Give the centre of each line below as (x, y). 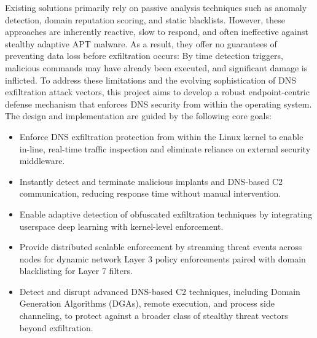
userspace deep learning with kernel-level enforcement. (121, 226)
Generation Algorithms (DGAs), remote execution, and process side (147, 303)
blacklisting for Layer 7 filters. (76, 271)
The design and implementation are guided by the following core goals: (138, 116)
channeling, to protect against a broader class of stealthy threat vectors (154, 316)
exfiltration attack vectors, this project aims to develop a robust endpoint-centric (157, 92)
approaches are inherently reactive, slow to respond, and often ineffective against (157, 32)
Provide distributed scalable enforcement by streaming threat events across (161, 247)
